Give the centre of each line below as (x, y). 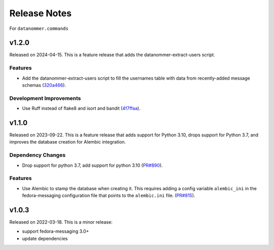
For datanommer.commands (39, 28)
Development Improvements (45, 98)
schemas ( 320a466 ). (44, 85)
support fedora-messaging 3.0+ (56, 231)
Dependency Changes (38, 155)
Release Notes (41, 13)
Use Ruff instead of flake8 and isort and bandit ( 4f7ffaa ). (81, 109)
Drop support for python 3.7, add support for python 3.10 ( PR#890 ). (93, 165)
